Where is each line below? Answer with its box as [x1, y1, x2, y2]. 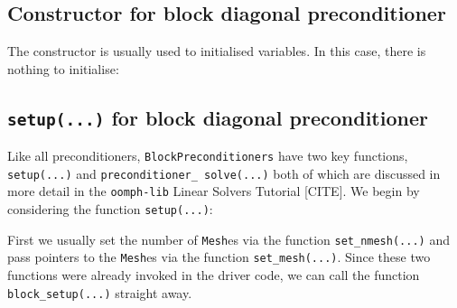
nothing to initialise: [7, 59, 119, 78]
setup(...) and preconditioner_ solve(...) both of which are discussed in [7, 163, 441, 182]
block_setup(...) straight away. [7, 283, 192, 302]
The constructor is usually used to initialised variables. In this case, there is [7, 42, 426, 61]
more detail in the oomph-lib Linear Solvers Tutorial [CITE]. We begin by [7, 182, 420, 201]
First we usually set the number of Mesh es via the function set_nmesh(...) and [7, 229, 450, 248]
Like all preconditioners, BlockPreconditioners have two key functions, [7, 146, 408, 165]
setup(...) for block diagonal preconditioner [7, 103, 428, 131]
